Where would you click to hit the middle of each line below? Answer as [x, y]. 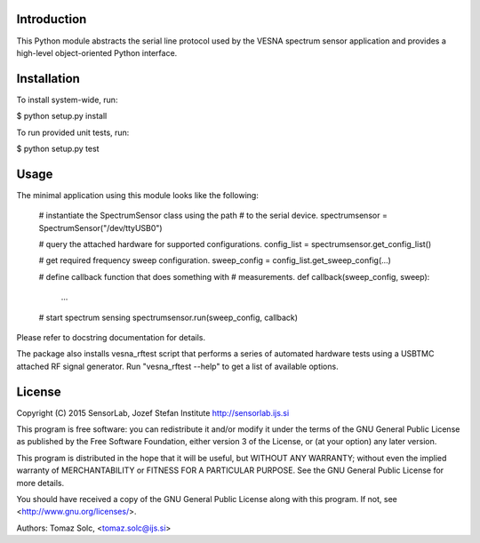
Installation [48, 79]
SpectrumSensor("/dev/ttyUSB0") [101, 228]
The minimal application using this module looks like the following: [138, 195]
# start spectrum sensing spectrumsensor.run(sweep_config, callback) [168, 317]
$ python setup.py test [58, 148]
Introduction [52, 19]
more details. [40, 483]
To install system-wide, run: [67, 100]
